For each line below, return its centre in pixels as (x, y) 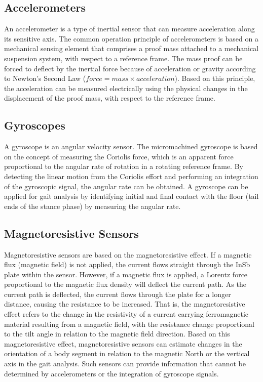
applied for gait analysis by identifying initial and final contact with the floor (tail (131, 196)
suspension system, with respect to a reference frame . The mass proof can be (123, 58)
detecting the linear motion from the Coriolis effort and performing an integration (131, 176)
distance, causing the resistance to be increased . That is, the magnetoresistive (125, 304)
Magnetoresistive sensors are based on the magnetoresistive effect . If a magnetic (128, 254)
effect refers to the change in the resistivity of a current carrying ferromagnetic (126, 314)
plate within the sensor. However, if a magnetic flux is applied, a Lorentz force (126, 274)
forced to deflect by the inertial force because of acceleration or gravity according (130, 68)
